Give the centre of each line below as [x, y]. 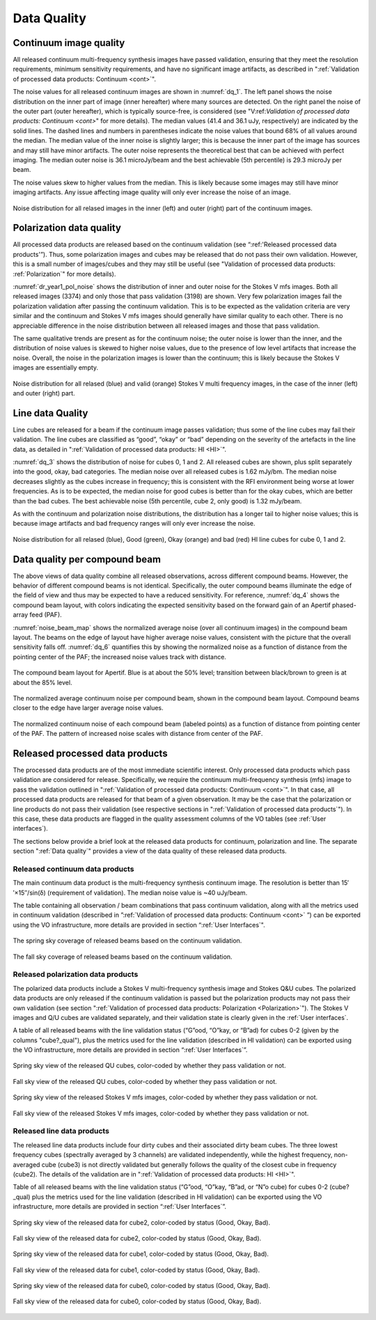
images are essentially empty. [56, 368]
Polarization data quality [67, 228]
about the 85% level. [42, 682]
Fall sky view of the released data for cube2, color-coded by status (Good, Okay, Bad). [137, 1238]
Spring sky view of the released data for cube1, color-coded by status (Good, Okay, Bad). [141, 1254]
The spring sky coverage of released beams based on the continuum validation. [127, 941]
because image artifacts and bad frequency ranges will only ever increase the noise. [134, 524]
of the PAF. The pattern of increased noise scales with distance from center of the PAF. [138, 734]
